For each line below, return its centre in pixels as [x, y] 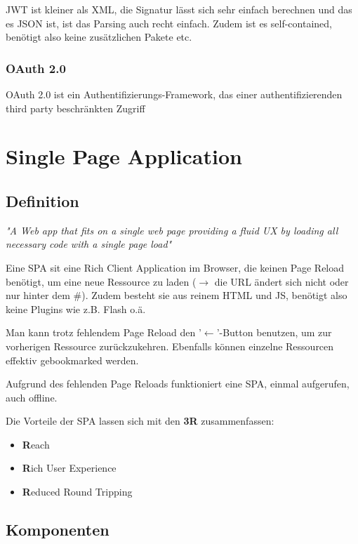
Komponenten [58, 530]
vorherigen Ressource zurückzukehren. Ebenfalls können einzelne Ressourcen [170, 346]
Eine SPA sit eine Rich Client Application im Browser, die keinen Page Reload [175, 267]
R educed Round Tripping [77, 492]
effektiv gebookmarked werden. [72, 360]
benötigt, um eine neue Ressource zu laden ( [101, 281]
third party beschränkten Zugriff [75, 108]
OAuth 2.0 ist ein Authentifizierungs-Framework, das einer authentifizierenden [174, 94]
